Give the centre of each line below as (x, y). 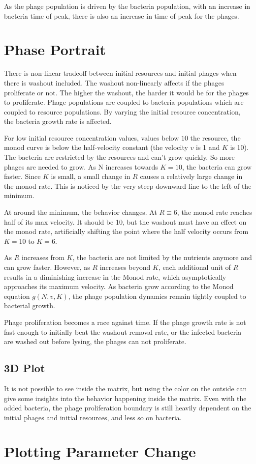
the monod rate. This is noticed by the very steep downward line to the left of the (128, 186)
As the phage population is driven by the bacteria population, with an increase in (127, 6)
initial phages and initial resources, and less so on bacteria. (93, 417)
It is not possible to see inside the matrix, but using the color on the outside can (126, 388)
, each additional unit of (194, 267)
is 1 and (208, 147)
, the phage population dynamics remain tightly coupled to (157, 296)
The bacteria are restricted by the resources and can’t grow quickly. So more (119, 157)
